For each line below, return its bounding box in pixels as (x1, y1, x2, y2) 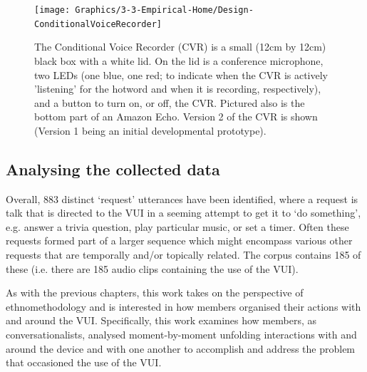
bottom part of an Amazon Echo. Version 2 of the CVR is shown (34, 109, 318, 124)
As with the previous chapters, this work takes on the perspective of (6, 285, 304, 300)
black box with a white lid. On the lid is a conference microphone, (34, 53, 324, 68)
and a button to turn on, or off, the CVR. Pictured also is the (34, 95, 305, 110)
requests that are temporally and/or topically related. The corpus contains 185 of (6, 247, 361, 262)
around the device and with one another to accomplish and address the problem (6, 341, 356, 356)
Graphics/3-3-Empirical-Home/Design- (75, 5, 254, 15)
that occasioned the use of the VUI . (6, 355, 162, 370)
